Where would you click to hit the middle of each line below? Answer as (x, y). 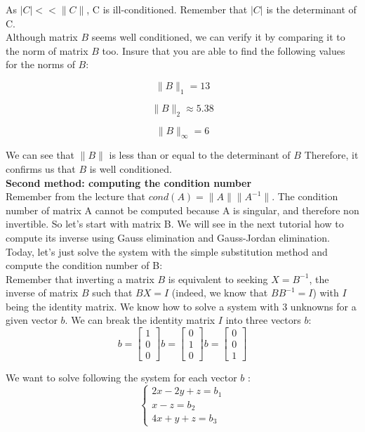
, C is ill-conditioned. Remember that (167, 9)
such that (112, 293)
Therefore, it (331, 155)
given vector (32, 320)
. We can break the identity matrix (140, 320)
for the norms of (40, 64)
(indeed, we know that (220, 293)
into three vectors (263, 320)
